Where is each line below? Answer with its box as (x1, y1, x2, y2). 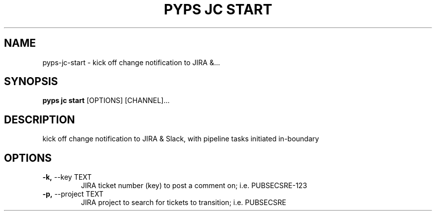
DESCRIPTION (4, 113, 75, 126)
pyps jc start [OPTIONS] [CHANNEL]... (42, 96, 170, 105)
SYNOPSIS (4, 75, 58, 88)
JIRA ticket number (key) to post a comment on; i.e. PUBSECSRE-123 (81, 181, 307, 190)
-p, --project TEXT (42, 190, 104, 199)
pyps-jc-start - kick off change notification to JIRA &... (42, 58, 220, 67)
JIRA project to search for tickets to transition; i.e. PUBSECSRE (81, 198, 286, 207)
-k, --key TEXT (42, 173, 92, 182)
